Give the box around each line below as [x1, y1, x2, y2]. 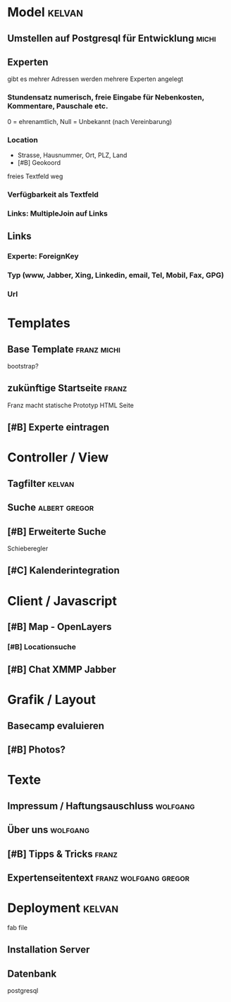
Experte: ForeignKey [7, 252, 79, 261]
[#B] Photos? [7, 744, 65, 756]
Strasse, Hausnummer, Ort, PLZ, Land [17, 151, 127, 159]
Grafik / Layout [7, 692, 96, 708]
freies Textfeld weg [7, 172, 63, 180]
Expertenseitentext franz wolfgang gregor [7, 872, 190, 884]
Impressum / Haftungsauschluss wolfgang [7, 800, 195, 812]
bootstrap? [7, 361, 39, 370]
